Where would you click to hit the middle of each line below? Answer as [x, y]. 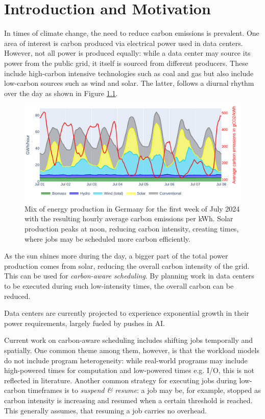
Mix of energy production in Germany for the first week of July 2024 [132, 208]
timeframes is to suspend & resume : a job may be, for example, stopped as [144, 390]
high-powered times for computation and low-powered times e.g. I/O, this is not [129, 370]
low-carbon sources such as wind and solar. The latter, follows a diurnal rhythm [129, 83]
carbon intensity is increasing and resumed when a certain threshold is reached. [128, 400]
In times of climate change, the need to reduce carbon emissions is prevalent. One [132, 33]
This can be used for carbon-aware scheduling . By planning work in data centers [129, 276]
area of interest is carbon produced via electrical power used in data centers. [124, 43]
